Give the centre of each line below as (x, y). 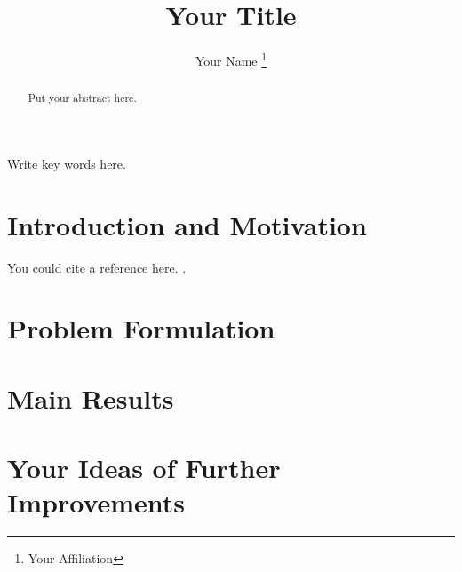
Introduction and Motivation (187, 224)
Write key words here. (67, 163)
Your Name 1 (231, 59)
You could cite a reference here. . (97, 267)
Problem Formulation (141, 328)
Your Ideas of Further (144, 468)
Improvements (96, 502)
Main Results (91, 397)
